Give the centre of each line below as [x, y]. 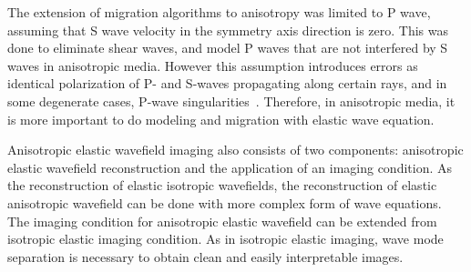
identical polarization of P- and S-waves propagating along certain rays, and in [227, 83]
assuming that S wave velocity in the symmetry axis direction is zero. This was [228, 30]
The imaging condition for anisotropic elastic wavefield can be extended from [222, 221]
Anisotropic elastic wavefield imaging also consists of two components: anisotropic [235, 150]
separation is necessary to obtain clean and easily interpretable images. [205, 256]
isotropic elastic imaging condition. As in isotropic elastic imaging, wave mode [225, 239]
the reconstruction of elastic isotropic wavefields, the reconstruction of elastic [222, 185]
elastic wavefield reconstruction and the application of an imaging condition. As [230, 167]
